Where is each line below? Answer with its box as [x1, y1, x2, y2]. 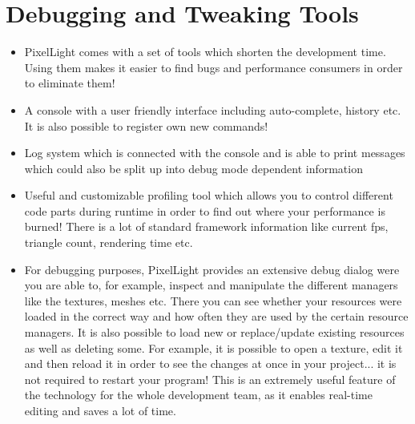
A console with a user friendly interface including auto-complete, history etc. [24, 101, 401, 118]
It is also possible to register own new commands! [24, 117, 268, 134]
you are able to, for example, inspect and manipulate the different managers [24, 277, 398, 293]
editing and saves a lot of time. [24, 402, 176, 418]
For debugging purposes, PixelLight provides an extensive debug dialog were [24, 260, 400, 277]
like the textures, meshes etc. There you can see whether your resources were [24, 292, 402, 309]
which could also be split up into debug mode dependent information [24, 160, 363, 176]
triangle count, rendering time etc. [24, 234, 193, 251]
